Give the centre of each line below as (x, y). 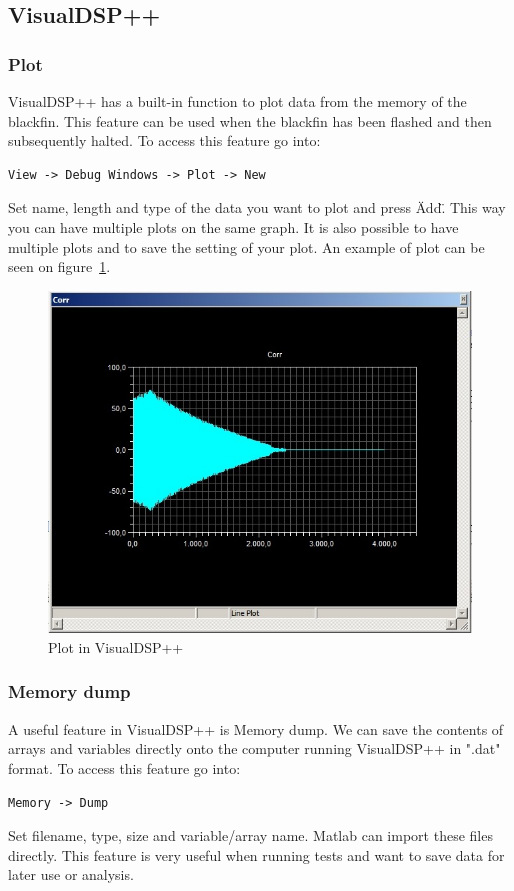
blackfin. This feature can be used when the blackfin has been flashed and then (250, 120)
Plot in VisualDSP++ (116, 646)
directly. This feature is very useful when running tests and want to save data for (256, 854)
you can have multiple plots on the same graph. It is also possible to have (233, 226)
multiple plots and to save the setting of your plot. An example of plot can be (246, 246)
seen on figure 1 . (59, 266)
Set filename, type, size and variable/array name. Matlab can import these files (250, 835)
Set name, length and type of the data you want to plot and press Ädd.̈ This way (257, 207)
